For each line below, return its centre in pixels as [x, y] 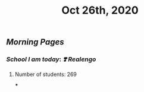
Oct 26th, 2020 [100, 10]
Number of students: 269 [46, 74]
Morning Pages [35, 42]
